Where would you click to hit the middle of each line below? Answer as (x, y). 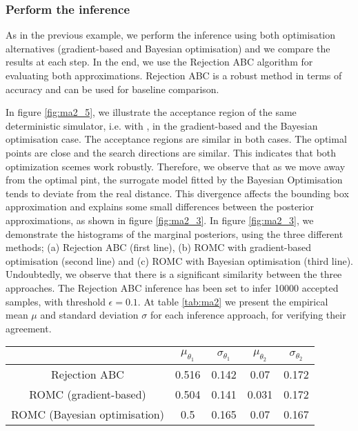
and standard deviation (89, 315)
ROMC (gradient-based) (88, 394)
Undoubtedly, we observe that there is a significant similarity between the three (174, 274)
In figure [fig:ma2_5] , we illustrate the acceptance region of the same (151, 112)
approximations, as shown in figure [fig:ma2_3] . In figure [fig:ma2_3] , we (160, 220)
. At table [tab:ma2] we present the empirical (233, 301)
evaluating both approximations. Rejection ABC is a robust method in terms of (174, 75)
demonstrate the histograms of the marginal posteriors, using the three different (175, 233)
